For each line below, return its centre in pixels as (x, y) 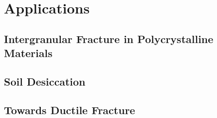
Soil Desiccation (45, 81)
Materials (28, 53)
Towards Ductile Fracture (70, 110)
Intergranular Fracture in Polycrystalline (109, 38)
